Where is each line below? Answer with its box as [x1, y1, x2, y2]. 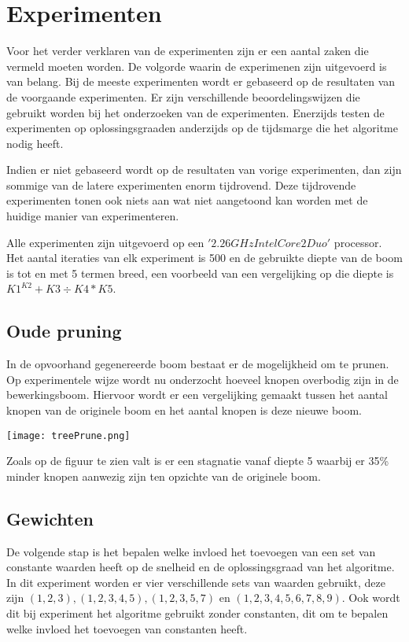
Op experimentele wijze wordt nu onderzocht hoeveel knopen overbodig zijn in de [6, 371, 399, 387]
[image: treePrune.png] [6, 430, 131, 441]
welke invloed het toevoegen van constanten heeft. [6, 620, 248, 636]
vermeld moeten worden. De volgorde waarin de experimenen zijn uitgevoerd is [6, 57, 387, 74]
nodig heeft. [6, 135, 64, 151]
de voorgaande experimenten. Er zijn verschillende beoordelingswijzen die [6, 88, 360, 105]
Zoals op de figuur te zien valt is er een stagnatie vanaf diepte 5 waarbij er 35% [6, 452, 389, 469]
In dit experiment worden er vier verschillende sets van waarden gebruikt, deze [6, 574, 385, 590]
